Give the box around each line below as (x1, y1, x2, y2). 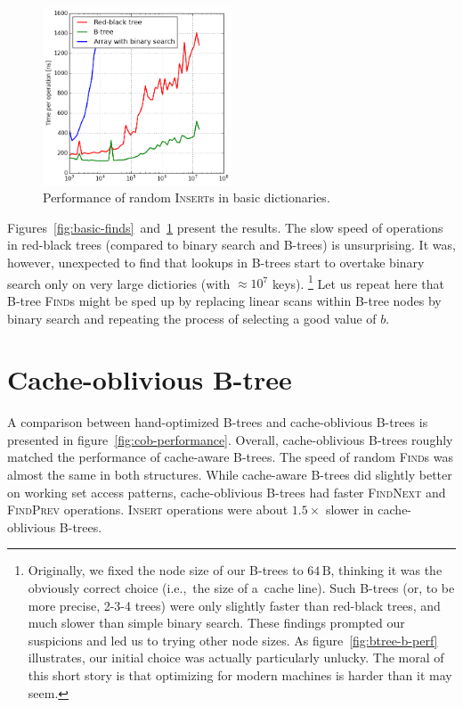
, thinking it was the (330, 561, 443, 580)
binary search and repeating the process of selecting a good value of (7, 308, 377, 327)
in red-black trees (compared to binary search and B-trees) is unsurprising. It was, (7, 235, 456, 254)
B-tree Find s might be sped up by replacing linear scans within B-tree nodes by (7, 291, 442, 309)
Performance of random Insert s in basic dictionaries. (43, 188, 330, 207)
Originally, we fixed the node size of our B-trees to (28, 561, 304, 580)
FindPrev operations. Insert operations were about (7, 500, 288, 519)
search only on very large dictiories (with (7, 274, 231, 292)
